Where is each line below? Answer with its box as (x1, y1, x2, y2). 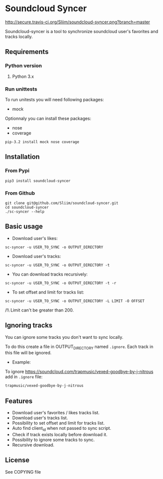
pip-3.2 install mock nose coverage (5, 139, 79, 144)
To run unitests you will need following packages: (5, 96, 104, 102)
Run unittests (5, 86, 37, 92)
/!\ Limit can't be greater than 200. (5, 307, 74, 313)
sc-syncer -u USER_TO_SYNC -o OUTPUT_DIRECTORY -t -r (5, 280, 117, 285)
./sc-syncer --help (5, 209, 45, 214)
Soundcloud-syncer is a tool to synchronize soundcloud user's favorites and (5, 28, 158, 34)
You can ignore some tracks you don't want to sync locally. (5, 334, 124, 340)
